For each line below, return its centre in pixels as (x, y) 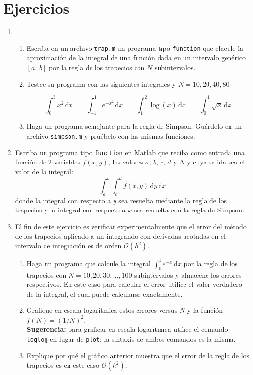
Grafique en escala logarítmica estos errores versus (102, 310)
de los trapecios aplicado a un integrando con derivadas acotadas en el (120, 236)
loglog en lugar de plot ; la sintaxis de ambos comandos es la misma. (131, 339)
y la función (205, 310)
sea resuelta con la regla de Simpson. (189, 210)
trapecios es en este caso (63, 365)
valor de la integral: (44, 171)
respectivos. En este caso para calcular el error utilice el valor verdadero (134, 284)
